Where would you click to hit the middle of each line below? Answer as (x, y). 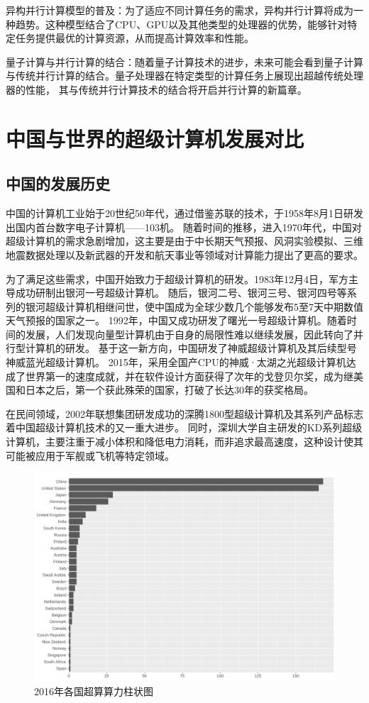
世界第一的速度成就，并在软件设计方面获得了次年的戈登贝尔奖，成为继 (189, 376)
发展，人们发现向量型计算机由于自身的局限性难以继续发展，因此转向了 (189, 334)
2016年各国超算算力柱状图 (94, 691)
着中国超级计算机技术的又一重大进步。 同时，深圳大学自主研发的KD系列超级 (184, 427)
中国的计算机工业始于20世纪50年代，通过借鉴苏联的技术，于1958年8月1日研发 (184, 213)
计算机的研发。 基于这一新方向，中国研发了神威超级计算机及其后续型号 (191, 348)
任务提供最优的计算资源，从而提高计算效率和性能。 (134, 38)
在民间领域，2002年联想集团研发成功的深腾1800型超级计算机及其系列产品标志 (184, 413)
